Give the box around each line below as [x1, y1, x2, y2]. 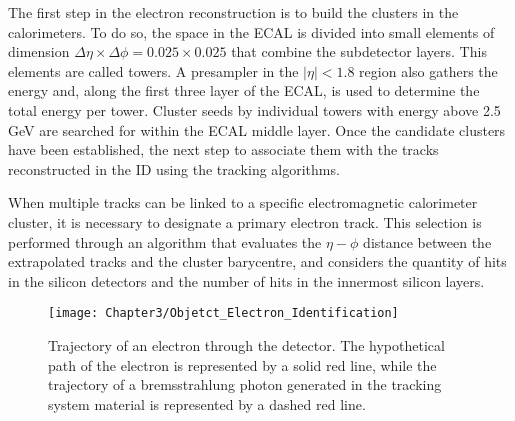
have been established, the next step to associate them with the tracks [8, 139, 439, 160]
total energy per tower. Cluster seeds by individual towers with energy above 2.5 [8, 99, 501, 120]
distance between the [363, 231, 492, 252]
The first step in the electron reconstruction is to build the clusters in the [8, 2, 459, 22]
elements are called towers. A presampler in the [8, 60, 299, 81]
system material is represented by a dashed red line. [48, 393, 366, 414]
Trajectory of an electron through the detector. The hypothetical [48, 334, 445, 355]
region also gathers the [359, 60, 498, 81]
